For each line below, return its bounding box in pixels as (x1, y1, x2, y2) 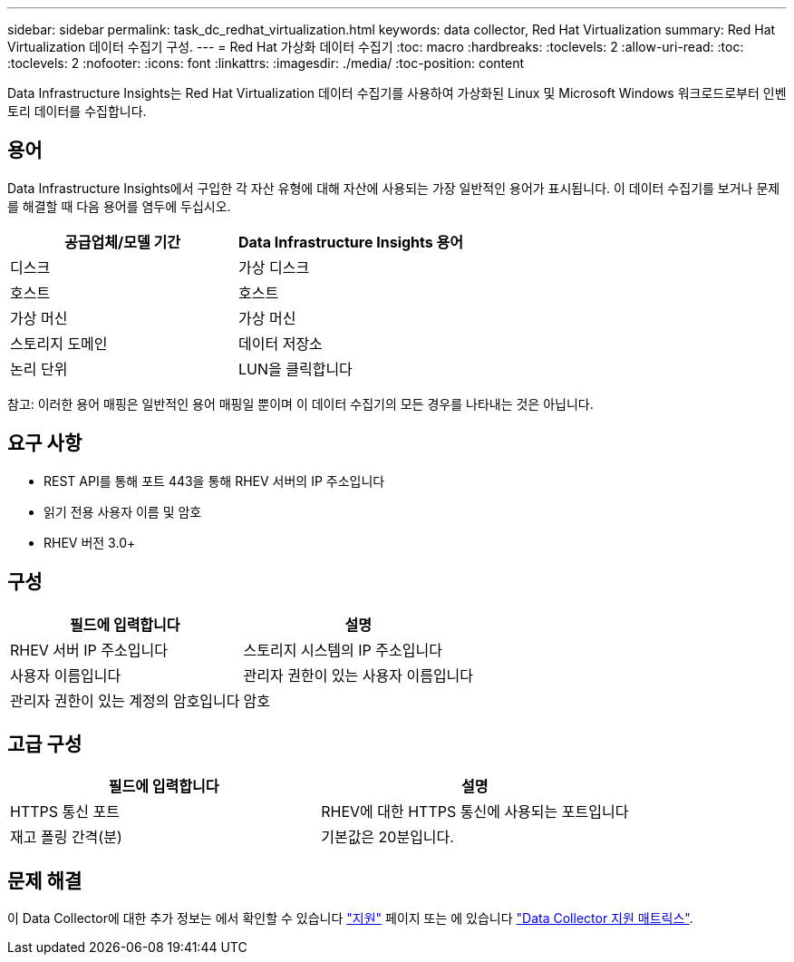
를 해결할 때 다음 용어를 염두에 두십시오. (7, 198, 231, 214)
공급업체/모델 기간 (64, 232, 180, 251)
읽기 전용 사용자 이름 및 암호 (44, 503, 202, 520)
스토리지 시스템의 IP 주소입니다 (243, 640, 442, 659)
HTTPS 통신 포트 (10, 802, 120, 821)
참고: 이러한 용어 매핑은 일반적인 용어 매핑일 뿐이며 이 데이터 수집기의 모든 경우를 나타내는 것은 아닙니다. (7, 395, 594, 412)
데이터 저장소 (238, 334, 323, 353)
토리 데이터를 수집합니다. (7, 103, 147, 119)
